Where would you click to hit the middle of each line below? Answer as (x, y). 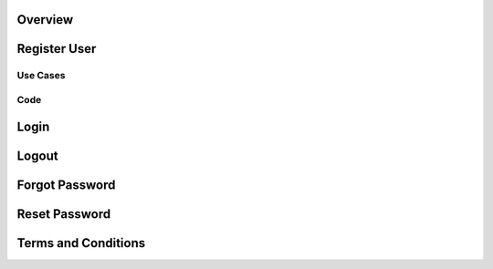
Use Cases (41, 76)
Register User (57, 49)
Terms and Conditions (81, 243)
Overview (45, 20)
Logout (37, 155)
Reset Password (64, 214)
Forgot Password (66, 185)
